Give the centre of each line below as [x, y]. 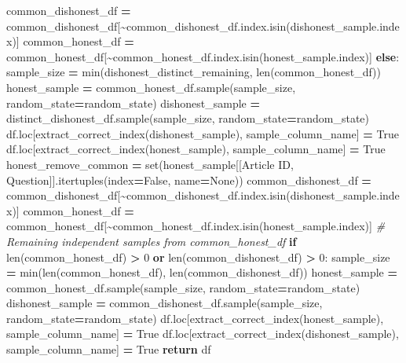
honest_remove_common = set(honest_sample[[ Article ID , [150, 164]
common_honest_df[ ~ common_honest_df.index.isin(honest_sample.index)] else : [203, 56]
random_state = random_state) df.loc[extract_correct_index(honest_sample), [195, 318]
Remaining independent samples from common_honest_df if [152, 241]
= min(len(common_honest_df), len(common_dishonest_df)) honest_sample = [202, 272]
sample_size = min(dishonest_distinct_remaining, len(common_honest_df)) [194, 72]
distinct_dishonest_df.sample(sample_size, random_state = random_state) [188, 118]
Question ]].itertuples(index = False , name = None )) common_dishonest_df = [189, 180]
